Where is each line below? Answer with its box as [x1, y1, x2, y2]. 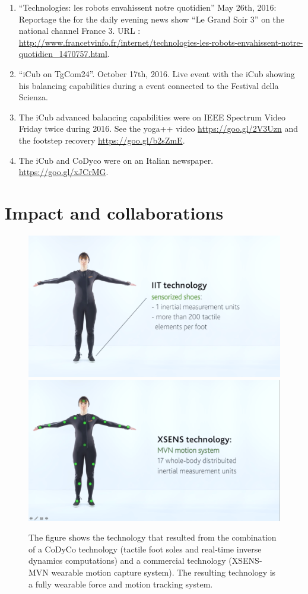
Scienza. [18, 91, 48, 103]
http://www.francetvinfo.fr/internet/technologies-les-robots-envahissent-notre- [18, 36, 303, 48]
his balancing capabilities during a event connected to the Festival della [18, 79, 279, 91]
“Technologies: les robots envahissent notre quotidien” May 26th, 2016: [18, 1, 277, 13]
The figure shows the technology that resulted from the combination [28, 531, 277, 544]
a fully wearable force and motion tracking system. [28, 577, 213, 590]
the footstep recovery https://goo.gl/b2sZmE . [18, 134, 185, 146]
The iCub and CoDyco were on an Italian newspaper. [18, 154, 214, 166]
